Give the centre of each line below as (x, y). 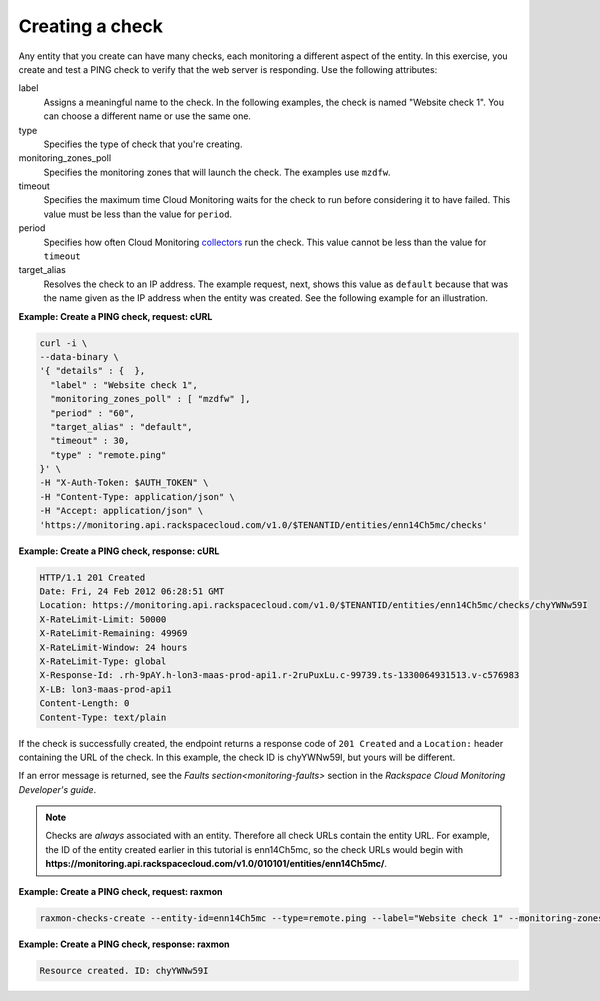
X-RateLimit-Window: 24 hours (113, 647)
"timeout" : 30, (90, 441)
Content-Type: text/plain (103, 717)
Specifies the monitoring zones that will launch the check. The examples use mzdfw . (217, 172)
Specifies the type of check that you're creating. (143, 144)
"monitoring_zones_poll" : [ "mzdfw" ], (150, 399)
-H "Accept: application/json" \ (121, 511)
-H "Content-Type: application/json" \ (137, 496)
